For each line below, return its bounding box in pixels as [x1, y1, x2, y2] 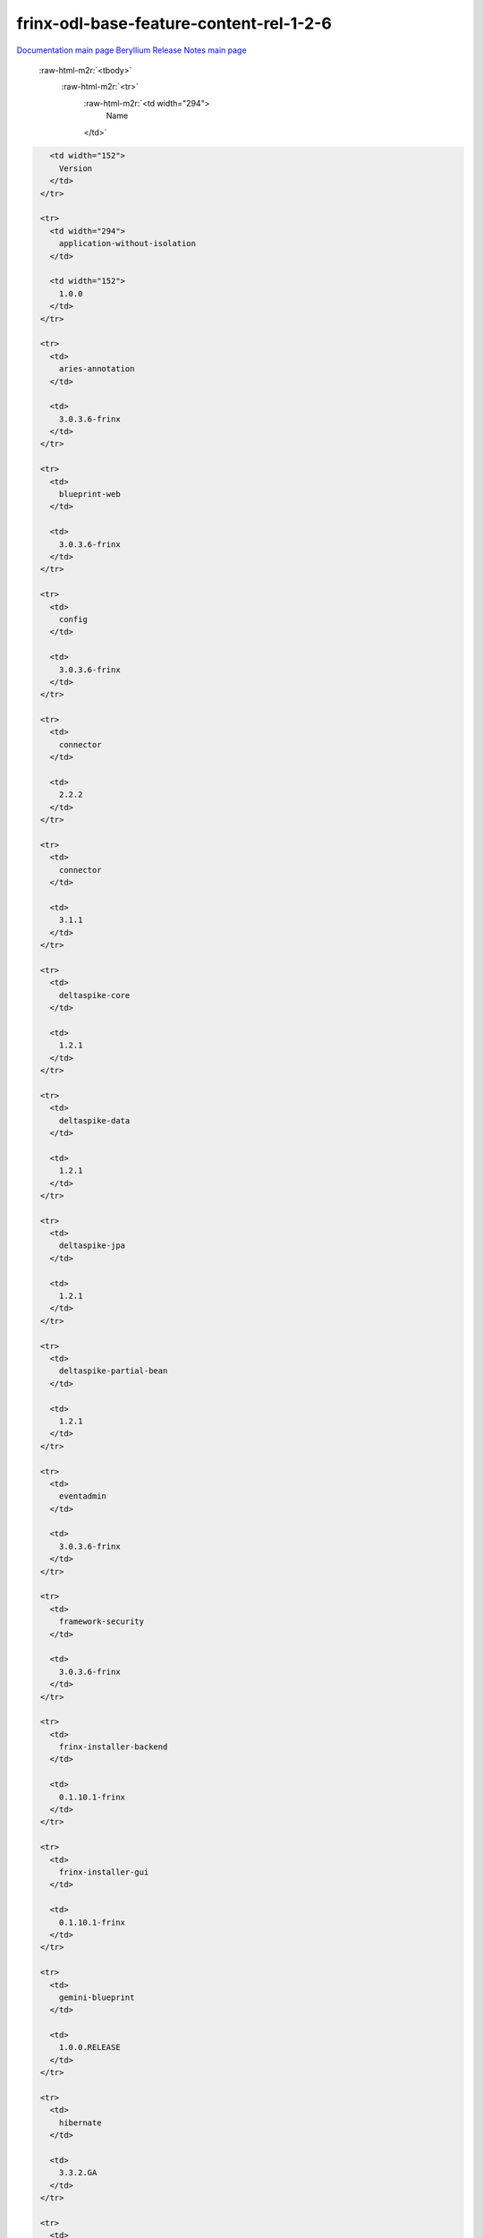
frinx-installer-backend [58, 1742, 168, 1752]
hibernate [58, 2117, 102, 2128]
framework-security [58, 1617, 145, 1627]
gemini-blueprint [58, 1992, 135, 2003]
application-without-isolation [58, 238, 197, 249]
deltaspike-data [58, 1115, 131, 1125]
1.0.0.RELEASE [58, 2042, 121, 2053]
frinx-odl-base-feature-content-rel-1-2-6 [16, 13, 333, 33]
